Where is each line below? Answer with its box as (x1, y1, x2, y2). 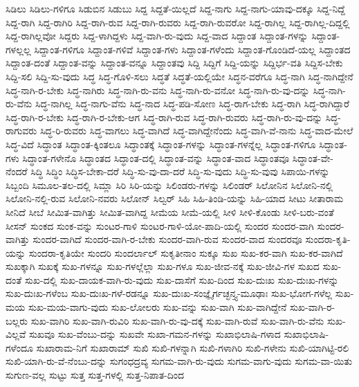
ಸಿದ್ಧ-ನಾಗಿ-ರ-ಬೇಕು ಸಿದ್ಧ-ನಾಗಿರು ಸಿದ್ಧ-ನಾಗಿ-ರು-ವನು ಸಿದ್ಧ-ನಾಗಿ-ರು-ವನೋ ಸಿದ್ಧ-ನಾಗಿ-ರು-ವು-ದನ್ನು (6, 82, 310, 97)
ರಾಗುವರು (6, 123, 37, 138)
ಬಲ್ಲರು (6, 313, 28, 327)
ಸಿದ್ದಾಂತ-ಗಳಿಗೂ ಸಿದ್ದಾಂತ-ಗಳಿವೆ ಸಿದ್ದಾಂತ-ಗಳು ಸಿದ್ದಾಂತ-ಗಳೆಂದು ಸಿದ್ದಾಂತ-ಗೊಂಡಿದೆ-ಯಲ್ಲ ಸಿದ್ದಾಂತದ (34, 42, 351, 56)
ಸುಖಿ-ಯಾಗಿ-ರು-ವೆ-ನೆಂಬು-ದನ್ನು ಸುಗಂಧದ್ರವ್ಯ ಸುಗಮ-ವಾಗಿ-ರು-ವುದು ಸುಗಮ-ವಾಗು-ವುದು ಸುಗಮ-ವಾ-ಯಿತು (6, 354, 353, 368)
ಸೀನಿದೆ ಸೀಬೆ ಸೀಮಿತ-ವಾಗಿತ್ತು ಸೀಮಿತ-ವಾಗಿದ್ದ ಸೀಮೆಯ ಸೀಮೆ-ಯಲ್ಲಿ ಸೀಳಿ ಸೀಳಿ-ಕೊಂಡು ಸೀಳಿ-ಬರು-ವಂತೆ (6, 204, 334, 219)
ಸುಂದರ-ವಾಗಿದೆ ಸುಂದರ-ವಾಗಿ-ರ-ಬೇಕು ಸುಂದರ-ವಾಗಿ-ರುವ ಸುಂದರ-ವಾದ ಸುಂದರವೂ (33, 232, 302, 246)
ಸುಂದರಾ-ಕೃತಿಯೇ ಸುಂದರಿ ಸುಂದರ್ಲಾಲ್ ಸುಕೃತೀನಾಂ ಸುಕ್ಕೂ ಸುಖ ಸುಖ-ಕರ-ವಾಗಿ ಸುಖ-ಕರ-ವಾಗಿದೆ (28, 245, 343, 260)
